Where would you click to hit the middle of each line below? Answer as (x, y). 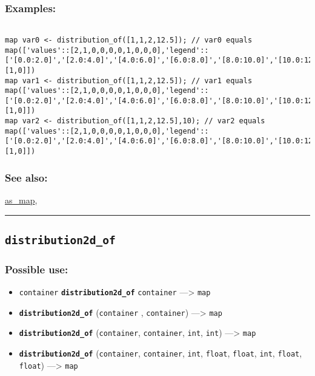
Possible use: (37, 269)
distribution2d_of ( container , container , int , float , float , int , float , (161, 353)
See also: (26, 177)
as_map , (21, 200)
